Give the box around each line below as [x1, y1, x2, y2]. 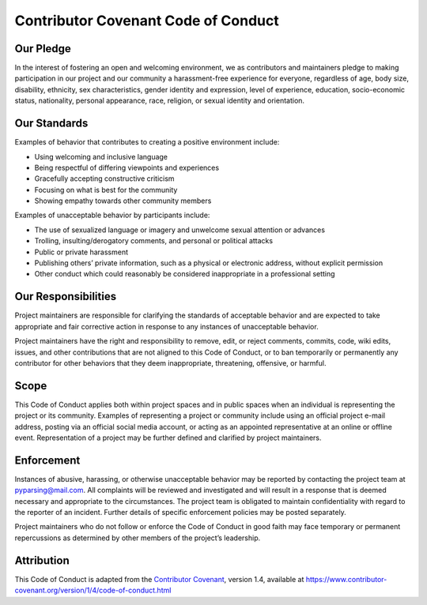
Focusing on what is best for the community [34, 185, 178, 194]
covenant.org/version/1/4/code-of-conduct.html [14, 585, 172, 596]
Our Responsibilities [14, 290, 117, 303]
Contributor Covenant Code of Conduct [14, 12, 280, 29]
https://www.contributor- [305, 574, 387, 584]
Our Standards [14, 117, 89, 130]
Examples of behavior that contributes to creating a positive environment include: [14, 137, 280, 147]
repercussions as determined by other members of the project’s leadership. [14, 533, 261, 543]
